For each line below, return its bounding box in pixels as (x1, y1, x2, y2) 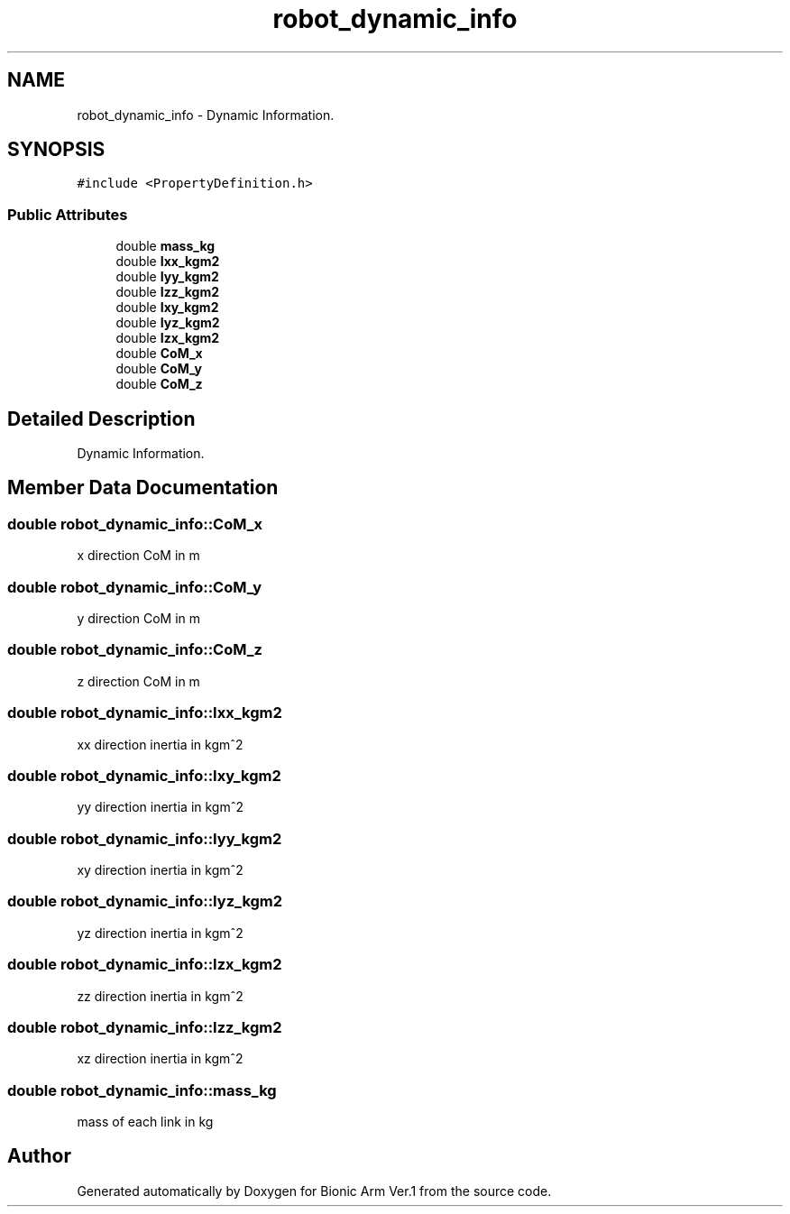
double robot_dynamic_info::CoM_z (7, 640, 262, 659)
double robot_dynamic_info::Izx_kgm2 (7, 955, 282, 974)
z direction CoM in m (77, 673, 200, 689)
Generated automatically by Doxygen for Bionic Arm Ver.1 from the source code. (77, 1182, 552, 1199)
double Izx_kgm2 (115, 330, 220, 346)
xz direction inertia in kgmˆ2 (77, 1051, 243, 1067)
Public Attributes (7, 205, 128, 224)
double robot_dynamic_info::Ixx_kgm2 (7, 704, 282, 722)
